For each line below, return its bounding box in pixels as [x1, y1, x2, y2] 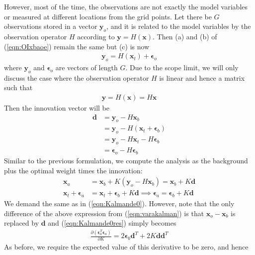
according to [77, 31, 115, 41]
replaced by [4, 218, 39, 228]
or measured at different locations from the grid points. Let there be [4, 11, 212, 21]
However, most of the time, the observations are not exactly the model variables [4, 1, 248, 11]
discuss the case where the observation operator [4, 72, 149, 83]
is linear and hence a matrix [159, 72, 245, 83]
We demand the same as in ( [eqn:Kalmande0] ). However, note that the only [4, 198, 235, 208]
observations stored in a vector [4, 21, 97, 31]
